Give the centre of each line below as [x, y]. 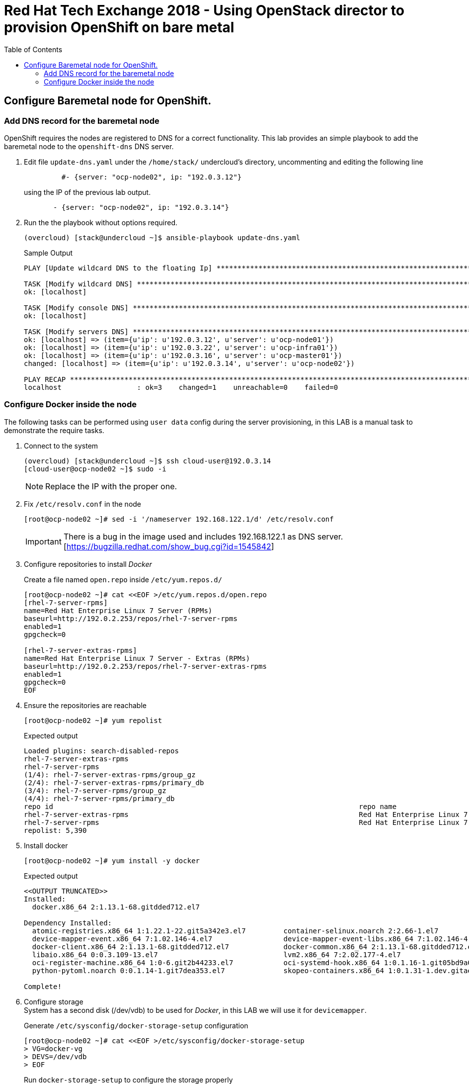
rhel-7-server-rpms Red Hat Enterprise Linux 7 [246, 822]
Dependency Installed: [68, 923]
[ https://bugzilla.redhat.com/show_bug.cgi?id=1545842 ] [169, 546]
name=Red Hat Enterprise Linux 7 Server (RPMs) [118, 610]
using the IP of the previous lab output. [87, 192]
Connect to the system [61, 446]
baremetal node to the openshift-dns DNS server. [89, 146]
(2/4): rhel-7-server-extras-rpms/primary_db [114, 782]
